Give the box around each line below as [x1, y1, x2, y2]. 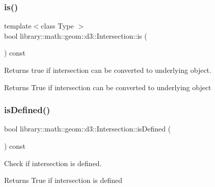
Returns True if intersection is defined [4, 175, 122, 185]
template [4, 20, 32, 31]
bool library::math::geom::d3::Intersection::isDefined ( [4, 123, 171, 134]
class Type [41, 20, 74, 31]
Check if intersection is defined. [4, 157, 102, 168]
